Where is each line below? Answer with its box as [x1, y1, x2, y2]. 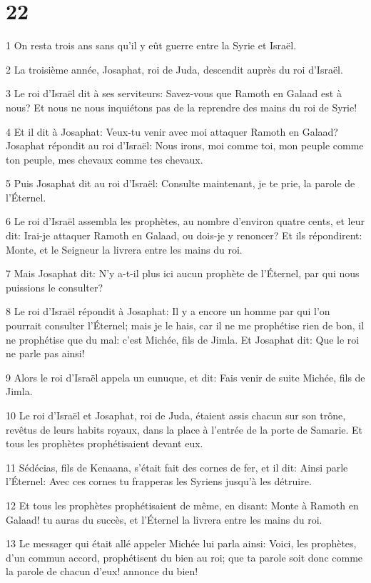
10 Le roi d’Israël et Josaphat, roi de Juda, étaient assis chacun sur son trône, [6, 408, 346, 422]
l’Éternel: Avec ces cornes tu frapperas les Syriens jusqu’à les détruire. [6, 474, 312, 489]
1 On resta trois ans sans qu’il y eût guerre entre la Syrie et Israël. [6, 38, 297, 53]
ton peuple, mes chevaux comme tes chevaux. [6, 151, 203, 166]
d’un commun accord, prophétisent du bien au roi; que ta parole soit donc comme [6, 549, 363, 564]
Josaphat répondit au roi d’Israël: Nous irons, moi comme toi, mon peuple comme [6, 138, 364, 153]
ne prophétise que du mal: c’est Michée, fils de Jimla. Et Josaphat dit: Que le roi [6, 332, 360, 347]
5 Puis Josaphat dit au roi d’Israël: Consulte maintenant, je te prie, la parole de [6, 176, 355, 191]
